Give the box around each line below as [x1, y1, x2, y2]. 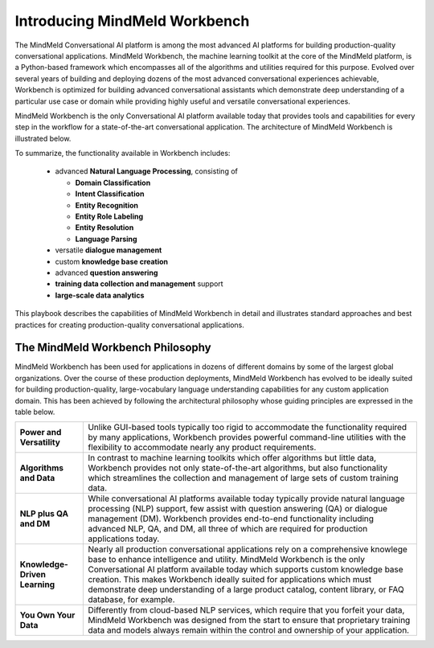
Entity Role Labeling [75, 211, 144, 221]
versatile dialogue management [55, 245, 162, 255]
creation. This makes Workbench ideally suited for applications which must [88, 574, 372, 585]
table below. [14, 407, 55, 416]
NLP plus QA [19, 508, 68, 519]
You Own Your [19, 609, 76, 621]
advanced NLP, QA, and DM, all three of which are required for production [88, 523, 368, 535]
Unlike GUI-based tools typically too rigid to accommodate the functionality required [88, 422, 407, 433]
